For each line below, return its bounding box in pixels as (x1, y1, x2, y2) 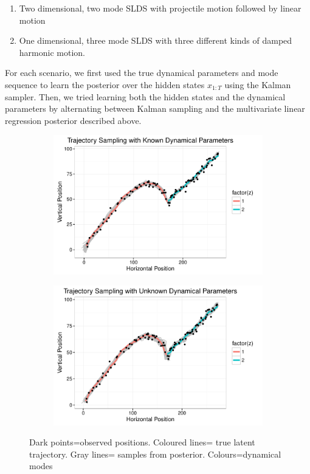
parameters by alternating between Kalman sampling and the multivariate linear (5, 102, 305, 115)
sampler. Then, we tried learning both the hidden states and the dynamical (5, 90, 286, 103)
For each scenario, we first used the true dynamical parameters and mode (5, 66, 278, 79)
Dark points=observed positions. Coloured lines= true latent (29, 436, 255, 448)
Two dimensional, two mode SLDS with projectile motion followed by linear (19, 2, 301, 14)
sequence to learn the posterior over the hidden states (5, 78, 205, 91)
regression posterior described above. (5, 114, 142, 126)
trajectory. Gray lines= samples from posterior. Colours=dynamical (29, 447, 281, 460)
